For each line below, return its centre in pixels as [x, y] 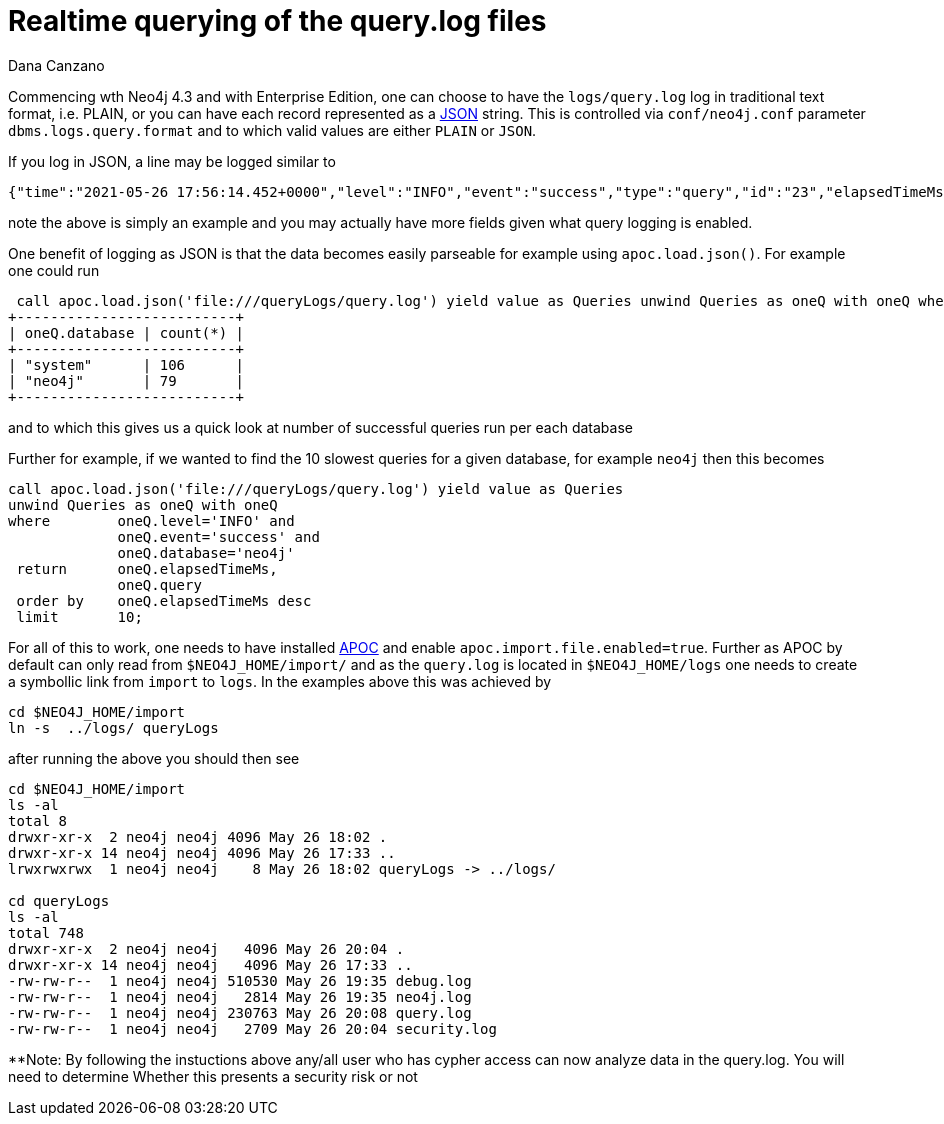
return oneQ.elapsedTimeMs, [147, 568]
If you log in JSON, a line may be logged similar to [172, 161]
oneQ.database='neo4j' [206, 552]
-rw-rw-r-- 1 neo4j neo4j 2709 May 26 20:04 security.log [252, 1028]
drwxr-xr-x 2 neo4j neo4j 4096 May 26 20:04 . [206, 948]
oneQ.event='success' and [218, 536]
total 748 [46, 932]
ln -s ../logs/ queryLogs [113, 727]
